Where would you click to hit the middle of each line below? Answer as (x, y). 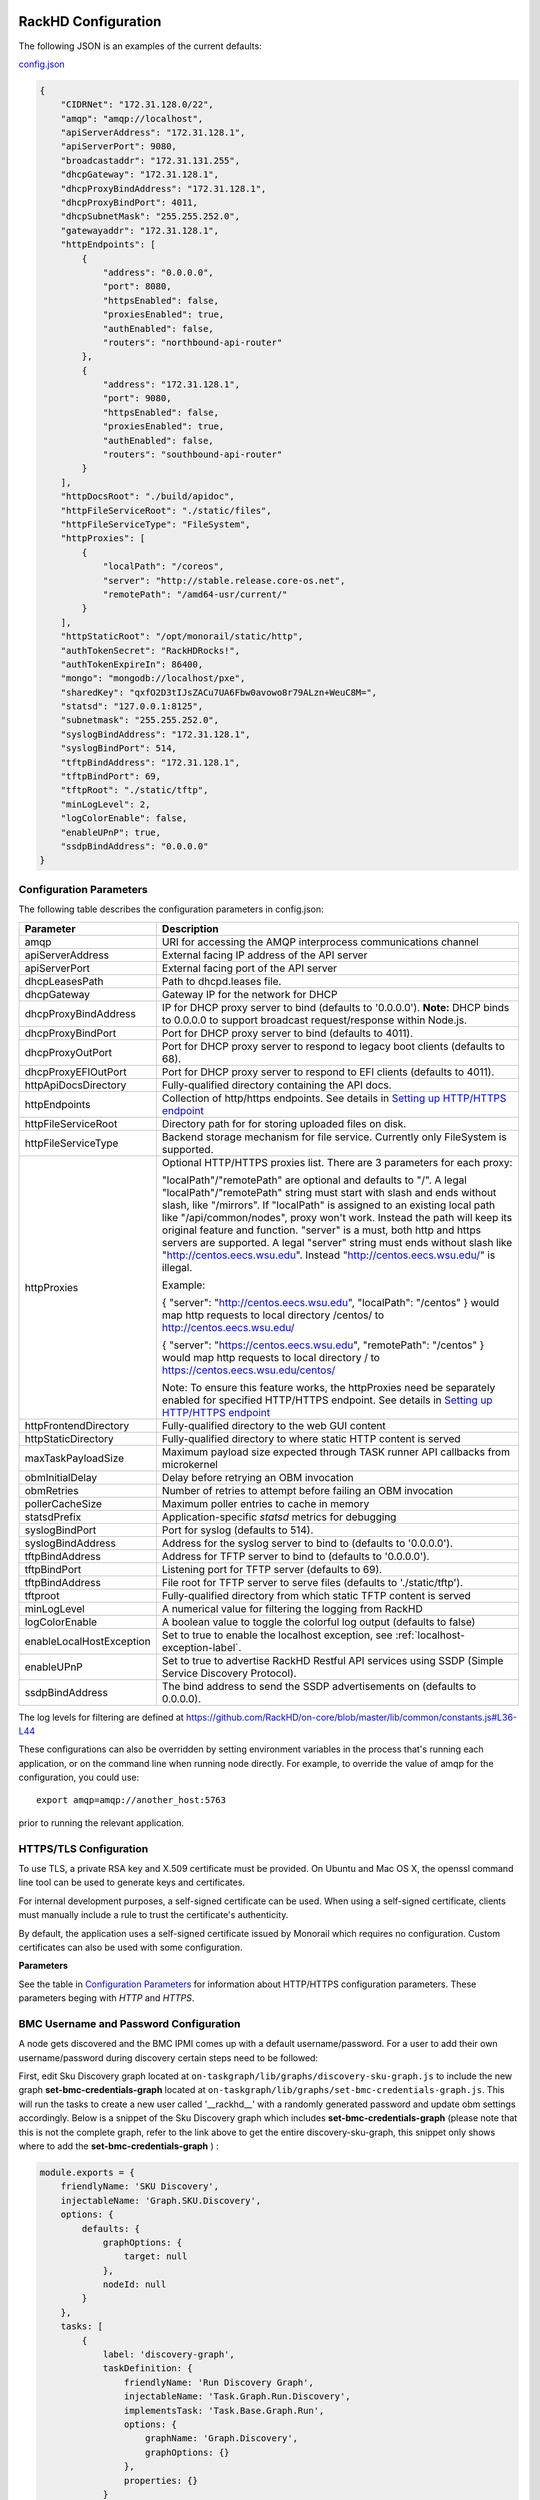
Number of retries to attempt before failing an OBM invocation (307, 1490)
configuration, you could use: (79, 1777)
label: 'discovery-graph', (168, 2354)
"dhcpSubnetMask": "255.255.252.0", (150, 216)
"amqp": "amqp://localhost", (132, 118)
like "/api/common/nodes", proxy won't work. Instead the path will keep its (337, 1217)
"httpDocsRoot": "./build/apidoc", (147, 496)
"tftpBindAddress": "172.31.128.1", (150, 762)
